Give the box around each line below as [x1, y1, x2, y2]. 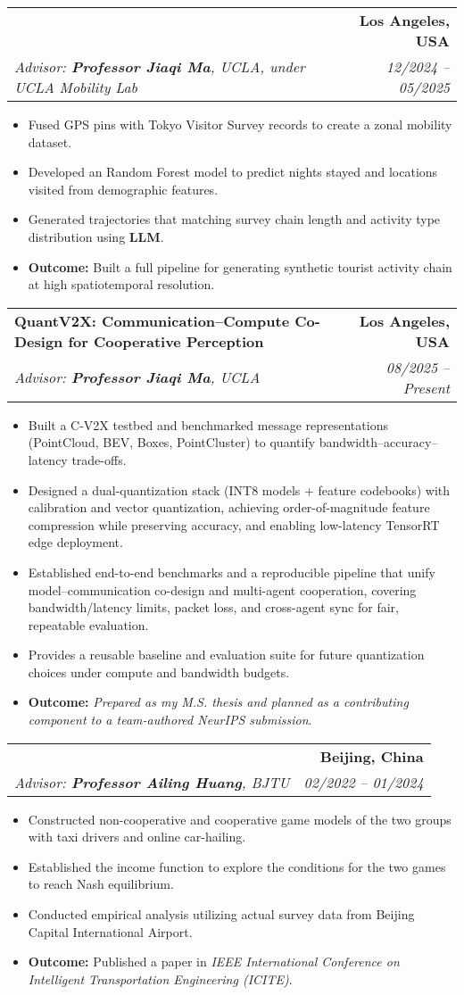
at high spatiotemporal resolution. [28, 275, 215, 294]
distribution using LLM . [28, 227, 164, 245]
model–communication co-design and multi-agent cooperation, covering [28, 580, 417, 599]
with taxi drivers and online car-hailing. [28, 827, 246, 846]
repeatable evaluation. [28, 615, 149, 634]
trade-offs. [71, 450, 127, 468]
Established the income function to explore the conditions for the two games [28, 857, 446, 875]
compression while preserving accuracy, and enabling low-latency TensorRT [28, 515, 440, 534]
